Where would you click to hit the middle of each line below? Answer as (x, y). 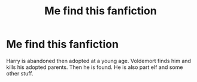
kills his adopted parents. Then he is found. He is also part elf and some (95, 67)
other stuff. (20, 73)
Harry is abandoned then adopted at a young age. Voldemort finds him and (99, 61)
